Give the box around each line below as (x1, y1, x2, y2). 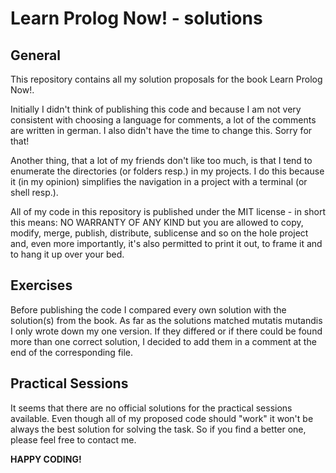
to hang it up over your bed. (10, 248, 125, 260)
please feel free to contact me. (10, 433, 137, 446)
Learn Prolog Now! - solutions (10, 7, 263, 30)
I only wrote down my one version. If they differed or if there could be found (10, 325, 323, 337)
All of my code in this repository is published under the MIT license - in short (10, 206, 326, 217)
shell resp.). (10, 187, 59, 198)
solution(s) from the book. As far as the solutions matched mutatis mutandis (10, 314, 323, 326)
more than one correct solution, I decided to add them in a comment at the (10, 335, 317, 347)
